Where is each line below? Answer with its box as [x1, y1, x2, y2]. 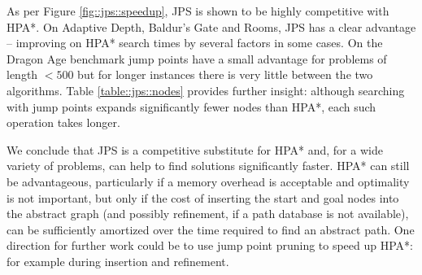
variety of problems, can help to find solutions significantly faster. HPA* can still [7, 157, 410, 174]
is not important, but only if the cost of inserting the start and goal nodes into [7, 189, 399, 206]
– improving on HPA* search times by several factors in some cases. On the [7, 34, 383, 51]
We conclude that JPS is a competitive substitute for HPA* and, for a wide [7, 141, 383, 158]
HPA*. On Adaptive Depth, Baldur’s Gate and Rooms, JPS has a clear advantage [7, 18, 416, 35]
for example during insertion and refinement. [7, 252, 229, 269]
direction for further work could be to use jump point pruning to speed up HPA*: [7, 237, 413, 254]
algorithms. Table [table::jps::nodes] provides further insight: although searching [7, 81, 405, 98]
